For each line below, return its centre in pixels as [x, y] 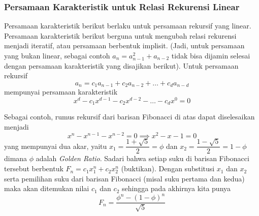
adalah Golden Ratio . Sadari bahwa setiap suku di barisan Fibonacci [142, 158]
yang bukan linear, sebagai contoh [57, 55]
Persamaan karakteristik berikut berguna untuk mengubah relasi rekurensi [120, 35]
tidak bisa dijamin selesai [211, 55]
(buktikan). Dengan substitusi [168, 168]
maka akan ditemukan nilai [47, 188]
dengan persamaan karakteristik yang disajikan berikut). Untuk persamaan [121, 65]
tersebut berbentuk [34, 168]
